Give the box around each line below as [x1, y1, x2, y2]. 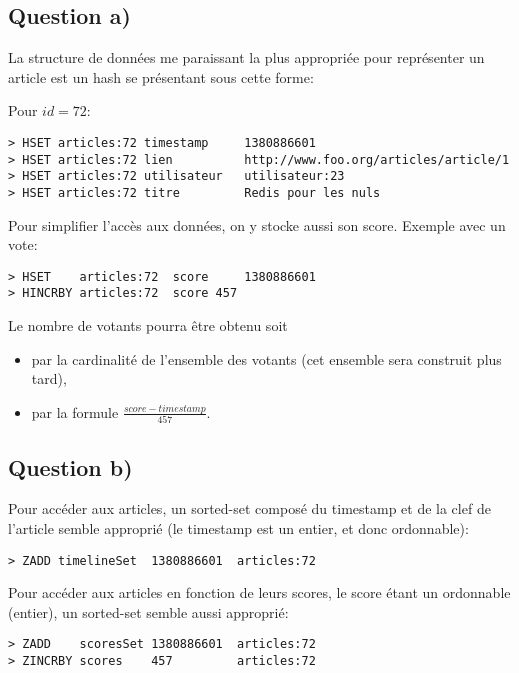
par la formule [31, 401, 119, 422]
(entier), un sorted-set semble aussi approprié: [8, 601, 289, 622]
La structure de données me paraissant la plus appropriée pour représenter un [8, 47, 485, 68]
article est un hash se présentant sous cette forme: [8, 66, 314, 87]
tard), [31, 368, 67, 389]
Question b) [8, 451, 133, 482]
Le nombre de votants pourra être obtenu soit [8, 315, 288, 336]
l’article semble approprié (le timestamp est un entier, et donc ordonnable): [8, 518, 469, 538]
